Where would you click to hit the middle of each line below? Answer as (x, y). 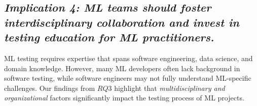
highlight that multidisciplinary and (170, 88)
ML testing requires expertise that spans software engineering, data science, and (128, 58)
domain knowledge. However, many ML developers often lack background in (122, 68)
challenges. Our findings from (50, 88)
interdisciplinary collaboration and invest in (122, 22)
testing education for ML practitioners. (109, 37)
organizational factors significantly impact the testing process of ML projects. (124, 98)
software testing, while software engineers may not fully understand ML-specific (128, 78)
